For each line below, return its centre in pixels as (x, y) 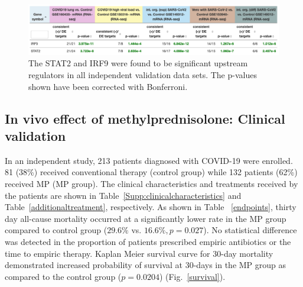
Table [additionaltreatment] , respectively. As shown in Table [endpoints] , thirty (151, 207)
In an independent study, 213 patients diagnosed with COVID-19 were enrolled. (149, 160)
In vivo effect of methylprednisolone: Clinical (145, 118)
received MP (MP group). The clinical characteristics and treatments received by (151, 184)
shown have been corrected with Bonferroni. (108, 86)
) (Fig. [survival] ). (192, 276)
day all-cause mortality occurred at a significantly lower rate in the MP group (146, 218)
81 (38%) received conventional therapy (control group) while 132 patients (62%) (151, 172)
